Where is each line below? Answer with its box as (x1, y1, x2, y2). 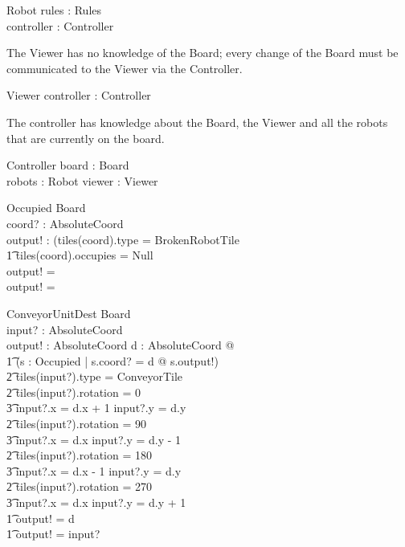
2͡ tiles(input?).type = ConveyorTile (6, 368, 183, 385)
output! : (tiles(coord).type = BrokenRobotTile (6, 231, 239, 247)
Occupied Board (6, 199, 86, 216)
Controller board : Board (6, 157, 129, 173)
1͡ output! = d (6, 509, 75, 526)
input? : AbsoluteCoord (6, 320, 123, 337)
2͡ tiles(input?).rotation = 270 (6, 478, 152, 495)
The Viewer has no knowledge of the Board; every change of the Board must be (6, 44, 399, 61)
